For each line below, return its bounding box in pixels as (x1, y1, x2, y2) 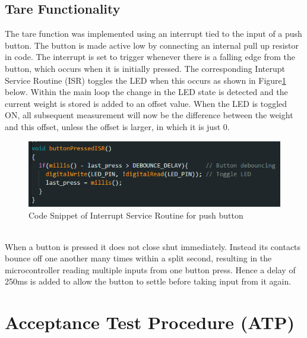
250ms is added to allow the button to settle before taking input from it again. (5, 275, 292, 288)
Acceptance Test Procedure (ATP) (5, 310, 295, 334)
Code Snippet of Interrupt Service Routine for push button (29, 209, 243, 221)
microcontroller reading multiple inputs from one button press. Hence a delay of (5, 263, 296, 276)
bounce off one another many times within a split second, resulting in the (5, 252, 272, 264)
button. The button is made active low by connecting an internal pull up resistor (5, 39, 299, 51)
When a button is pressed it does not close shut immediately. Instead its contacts (5, 240, 301, 252)
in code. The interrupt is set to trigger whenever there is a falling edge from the (5, 50, 295, 63)
